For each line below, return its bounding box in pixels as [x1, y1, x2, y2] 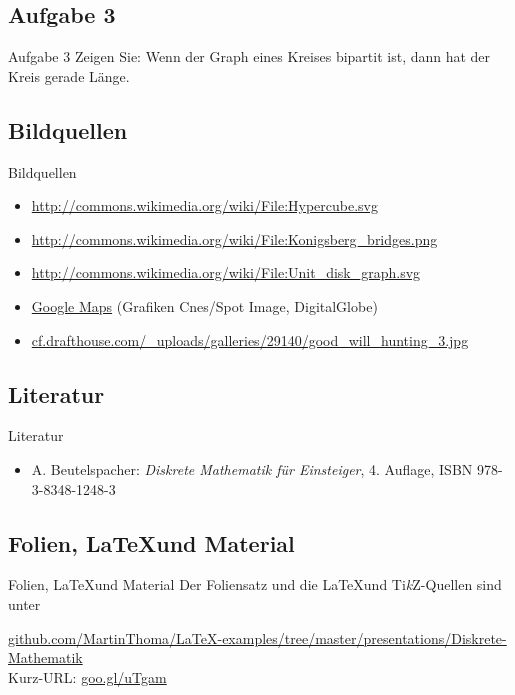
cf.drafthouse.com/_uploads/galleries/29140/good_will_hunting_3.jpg [31, 329, 469, 350]
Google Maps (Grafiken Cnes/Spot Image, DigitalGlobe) [31, 295, 378, 316]
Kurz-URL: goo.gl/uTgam [8, 666, 167, 687]
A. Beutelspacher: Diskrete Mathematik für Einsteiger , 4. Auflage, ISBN [31, 458, 473, 479]
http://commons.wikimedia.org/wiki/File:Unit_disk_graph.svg [31, 262, 421, 283]
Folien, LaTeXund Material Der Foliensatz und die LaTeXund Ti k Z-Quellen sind [8, 574, 502, 595]
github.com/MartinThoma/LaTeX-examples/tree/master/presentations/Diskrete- [8, 627, 507, 648]
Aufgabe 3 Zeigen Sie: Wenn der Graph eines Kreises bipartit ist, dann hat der [8, 46, 491, 67]
